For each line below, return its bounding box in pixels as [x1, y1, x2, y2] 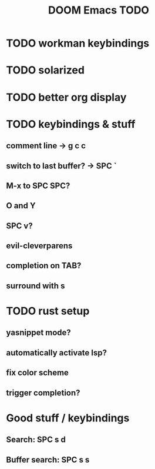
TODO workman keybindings [6, 36, 150, 50]
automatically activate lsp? [6, 348, 107, 358]
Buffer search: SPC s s [6, 454, 90, 465]
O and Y [6, 201, 36, 211]
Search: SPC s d [6, 435, 66, 445]
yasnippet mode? [6, 328, 72, 338]
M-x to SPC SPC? [6, 181, 70, 191]
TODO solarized [6, 64, 85, 77]
